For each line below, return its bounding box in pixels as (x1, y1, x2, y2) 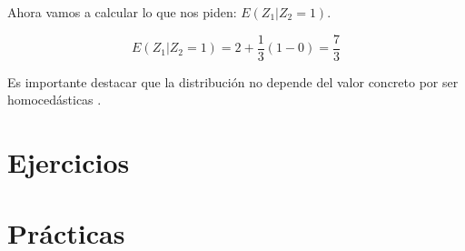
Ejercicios (7, 144, 130, 181)
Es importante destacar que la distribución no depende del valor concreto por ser (7, 72, 459, 91)
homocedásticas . (7, 90, 102, 109)
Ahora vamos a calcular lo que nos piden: (7, 3, 237, 21)
